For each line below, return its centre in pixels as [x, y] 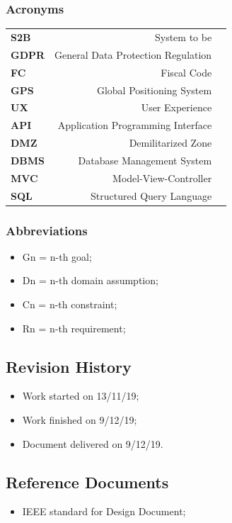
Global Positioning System [154, 90]
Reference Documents [87, 482]
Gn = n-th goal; [57, 256]
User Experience [176, 107]
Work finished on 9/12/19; [80, 420]
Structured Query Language [151, 195]
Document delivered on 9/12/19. [93, 443]
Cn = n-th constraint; [70, 304]
